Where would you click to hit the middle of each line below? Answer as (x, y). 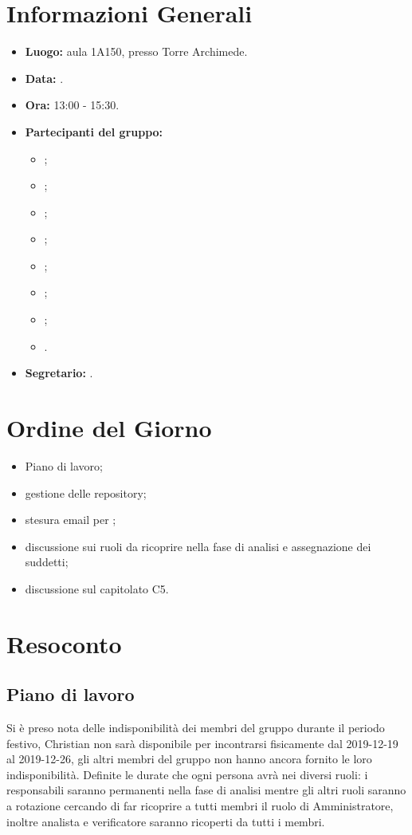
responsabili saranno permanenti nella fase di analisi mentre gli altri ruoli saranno (206, 790)
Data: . (44, 78)
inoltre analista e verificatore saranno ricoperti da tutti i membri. (166, 821)
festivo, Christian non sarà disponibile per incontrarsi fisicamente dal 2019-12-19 (202, 743)
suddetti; (47, 562)
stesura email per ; (71, 520)
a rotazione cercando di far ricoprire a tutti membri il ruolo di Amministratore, (200, 806)
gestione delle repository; (86, 492)
